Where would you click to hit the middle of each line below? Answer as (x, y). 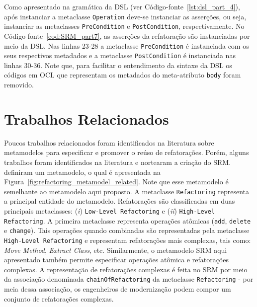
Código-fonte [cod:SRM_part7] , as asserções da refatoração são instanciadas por (127, 36)
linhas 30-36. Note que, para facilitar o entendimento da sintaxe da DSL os (118, 65)
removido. (19, 85)
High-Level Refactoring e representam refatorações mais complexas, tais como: (128, 240)
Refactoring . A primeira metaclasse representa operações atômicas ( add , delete (128, 220)
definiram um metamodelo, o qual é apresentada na (82, 172)
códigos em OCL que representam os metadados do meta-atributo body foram (123, 75)
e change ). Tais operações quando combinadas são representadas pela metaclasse (127, 230)
